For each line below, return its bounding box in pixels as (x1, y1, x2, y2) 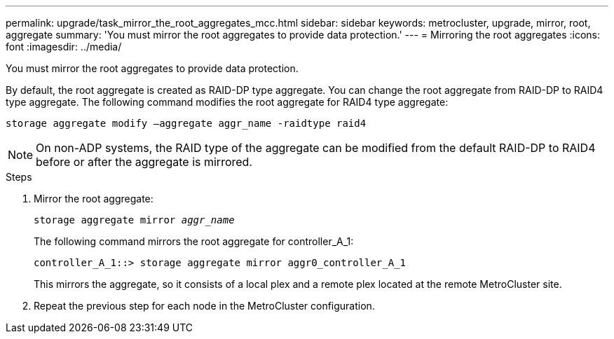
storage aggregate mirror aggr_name (34, 214, 235, 226)
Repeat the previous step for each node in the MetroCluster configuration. (34, 300, 375, 312)
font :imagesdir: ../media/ (6, 41, 122, 53)
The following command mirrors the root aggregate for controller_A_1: (34, 235, 354, 247)
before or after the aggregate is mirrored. (36, 155, 252, 169)
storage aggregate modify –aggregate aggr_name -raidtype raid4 (6, 118, 367, 129)
